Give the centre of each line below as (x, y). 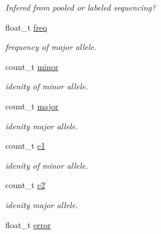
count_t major (32, 106)
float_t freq (26, 27)
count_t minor (32, 66)
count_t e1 (25, 146)
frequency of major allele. (51, 47)
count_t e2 (25, 185)
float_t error (28, 224)
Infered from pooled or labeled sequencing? (81, 7)
